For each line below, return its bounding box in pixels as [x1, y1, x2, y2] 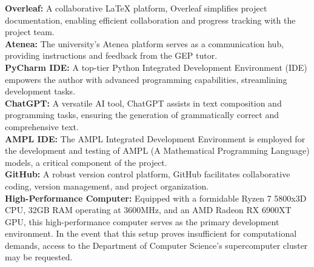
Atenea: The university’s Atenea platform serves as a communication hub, [5, 37, 284, 50]
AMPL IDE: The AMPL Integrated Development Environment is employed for [5, 132, 306, 145]
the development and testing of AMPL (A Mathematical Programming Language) [5, 144, 310, 157]
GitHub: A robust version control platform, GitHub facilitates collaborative [5, 168, 290, 180]
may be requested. [5, 251, 73, 263]
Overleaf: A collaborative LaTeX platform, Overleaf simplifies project [5, 2, 267, 14]
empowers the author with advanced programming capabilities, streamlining [5, 73, 287, 85]
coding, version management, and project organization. [5, 179, 209, 192]
